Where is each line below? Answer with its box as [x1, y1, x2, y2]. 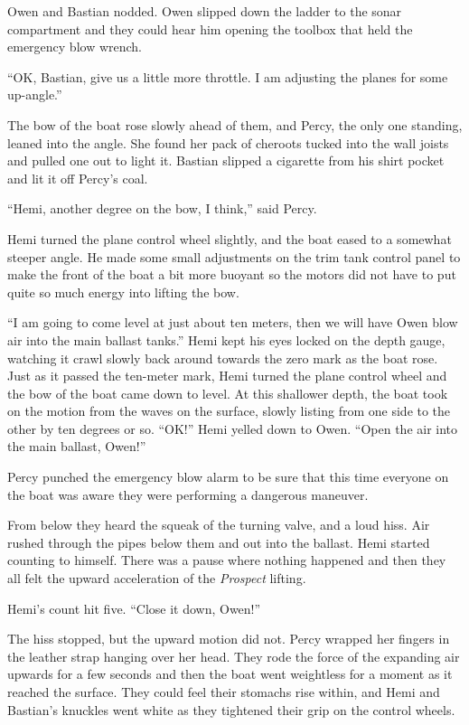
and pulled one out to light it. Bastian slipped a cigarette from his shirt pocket [7, 151, 445, 170]
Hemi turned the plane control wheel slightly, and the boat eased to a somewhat [7, 229, 452, 248]
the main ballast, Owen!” [7, 437, 146, 456]
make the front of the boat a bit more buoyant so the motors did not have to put [7, 265, 456, 284]
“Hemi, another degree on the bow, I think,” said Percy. [7, 199, 317, 218]
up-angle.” [7, 85, 62, 104]
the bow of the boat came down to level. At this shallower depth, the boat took [7, 383, 448, 402]
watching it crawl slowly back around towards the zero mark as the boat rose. [7, 348, 438, 367]
